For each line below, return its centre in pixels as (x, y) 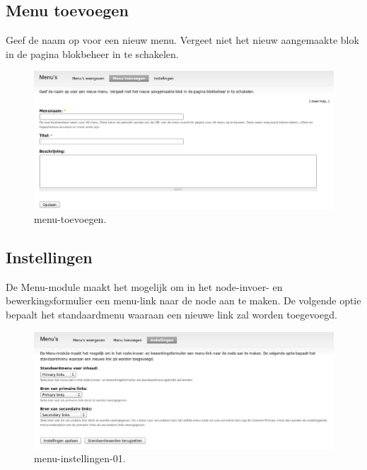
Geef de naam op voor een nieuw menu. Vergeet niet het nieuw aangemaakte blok (182, 40)
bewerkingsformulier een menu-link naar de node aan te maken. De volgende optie (183, 300)
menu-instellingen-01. (80, 458)
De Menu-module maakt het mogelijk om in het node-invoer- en (144, 286)
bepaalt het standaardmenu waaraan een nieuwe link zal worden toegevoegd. (171, 314)
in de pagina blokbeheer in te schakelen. (92, 53)
